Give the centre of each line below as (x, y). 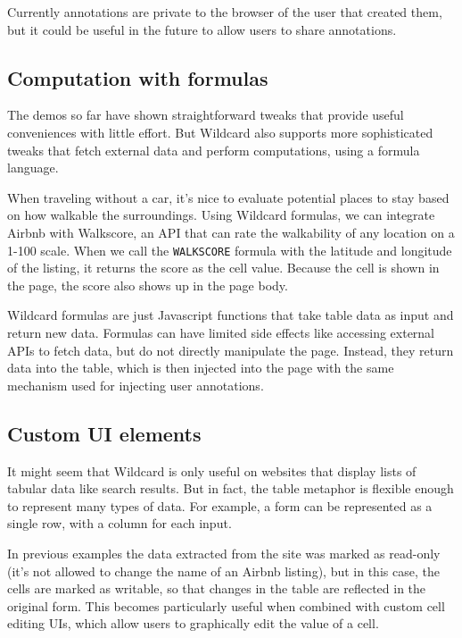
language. (33, 168)
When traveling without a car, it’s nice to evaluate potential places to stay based (228, 197)
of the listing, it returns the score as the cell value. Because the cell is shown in (223, 268)
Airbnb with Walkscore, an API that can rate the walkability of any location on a (231, 232)
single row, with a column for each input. (120, 523)
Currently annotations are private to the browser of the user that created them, (225, 12)
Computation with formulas (138, 77)
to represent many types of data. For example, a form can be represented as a (220, 505)
